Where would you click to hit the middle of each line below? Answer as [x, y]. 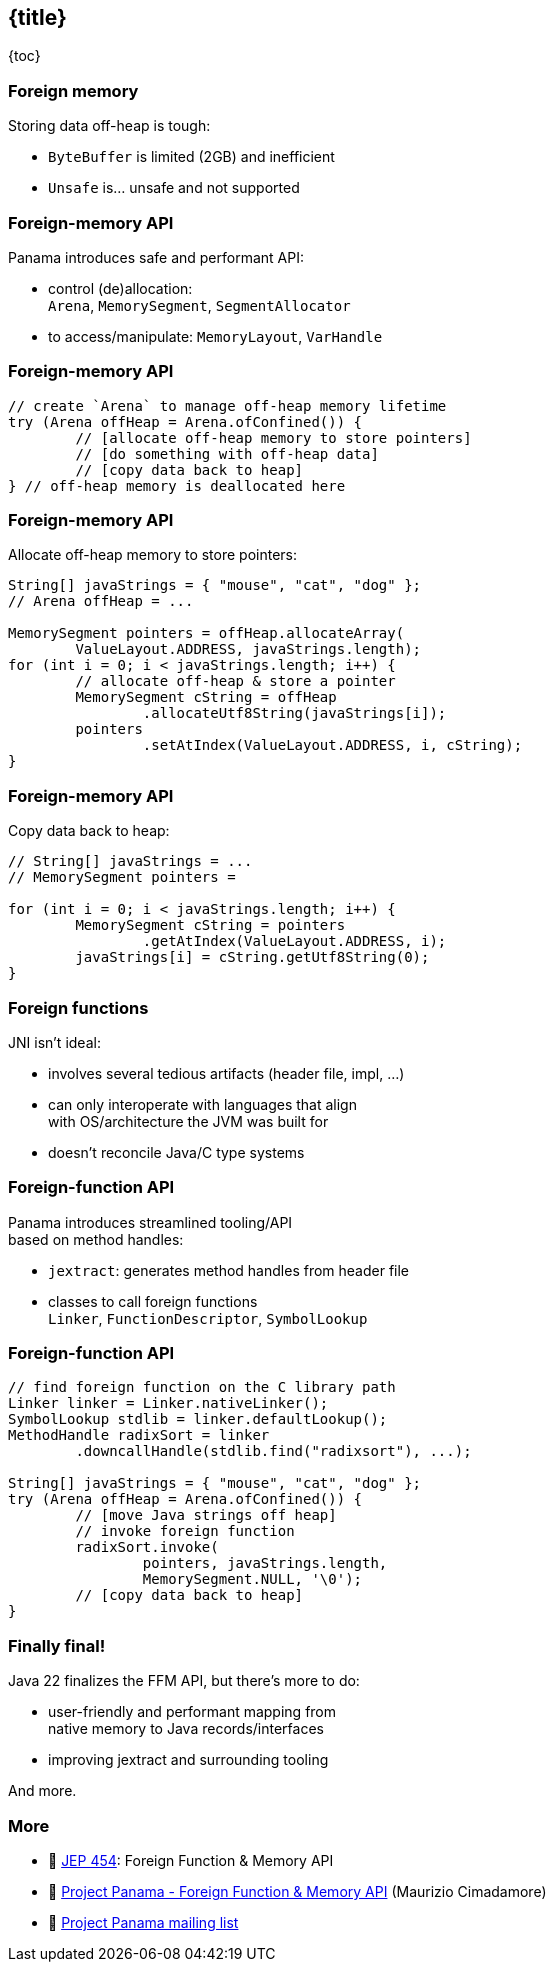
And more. [42, 1791]
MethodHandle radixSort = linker [139, 1435]
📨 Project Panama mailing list [143, 1922]
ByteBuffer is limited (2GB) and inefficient [191, 157]
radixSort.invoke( [147, 1547]
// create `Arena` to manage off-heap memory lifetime [227, 405]
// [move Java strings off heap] [206, 1515]
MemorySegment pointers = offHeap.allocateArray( [206, 633]
